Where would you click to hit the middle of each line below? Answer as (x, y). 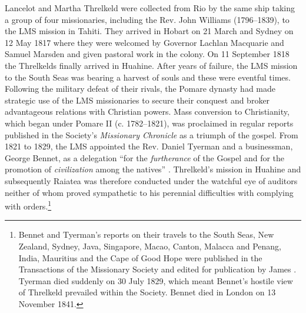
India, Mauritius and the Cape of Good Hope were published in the (140, 257)
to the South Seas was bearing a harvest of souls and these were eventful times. (148, 77)
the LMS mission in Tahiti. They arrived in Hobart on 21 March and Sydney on (149, 31)
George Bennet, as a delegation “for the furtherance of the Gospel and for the (145, 157)
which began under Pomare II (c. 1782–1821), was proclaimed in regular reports (149, 123)
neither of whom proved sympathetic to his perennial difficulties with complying (149, 192)
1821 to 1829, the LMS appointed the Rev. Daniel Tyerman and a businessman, (149, 146)
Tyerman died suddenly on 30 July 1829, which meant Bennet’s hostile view (156, 280)
